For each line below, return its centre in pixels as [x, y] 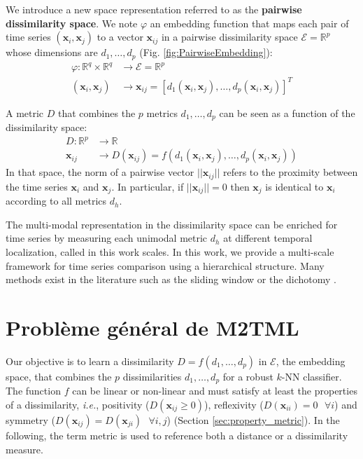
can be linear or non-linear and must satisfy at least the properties [215, 391]
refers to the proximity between [290, 172]
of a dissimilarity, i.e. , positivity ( [78, 404]
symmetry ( [30, 419]
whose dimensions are [52, 52]
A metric [25, 112]
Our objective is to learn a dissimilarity [90, 361]
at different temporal [268, 238]
